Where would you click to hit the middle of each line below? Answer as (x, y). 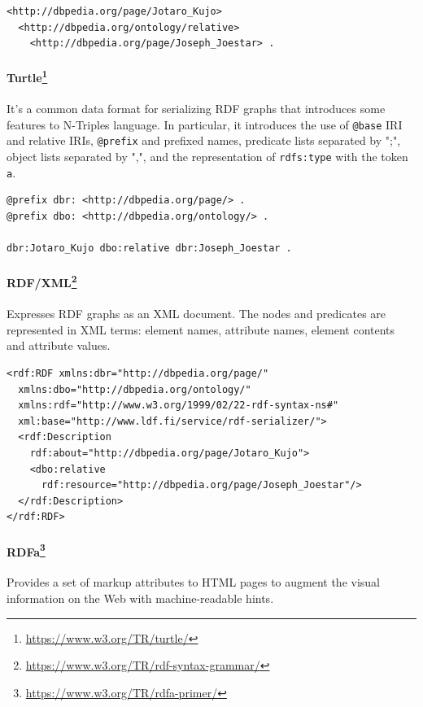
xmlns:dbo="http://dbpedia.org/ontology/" (135, 389)
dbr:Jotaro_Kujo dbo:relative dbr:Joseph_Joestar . (149, 249)
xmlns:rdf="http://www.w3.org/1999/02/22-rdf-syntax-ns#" (179, 406)
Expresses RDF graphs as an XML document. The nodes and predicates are (196, 314)
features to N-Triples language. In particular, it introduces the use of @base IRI (205, 124)
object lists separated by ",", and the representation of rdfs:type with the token (207, 157)
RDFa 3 (26, 550)
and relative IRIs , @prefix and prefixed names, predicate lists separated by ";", (204, 140)
